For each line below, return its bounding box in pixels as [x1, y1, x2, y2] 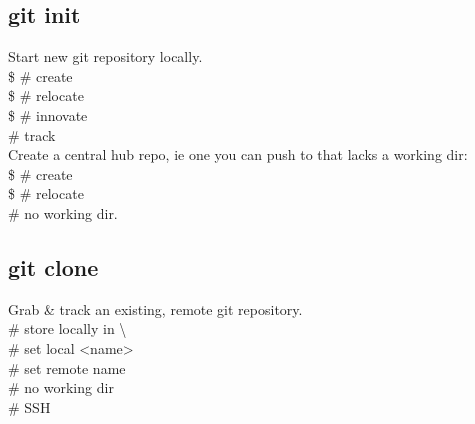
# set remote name [8, 357, 126, 378]
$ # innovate [8, 104, 88, 125]
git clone [8, 251, 99, 282]
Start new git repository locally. [8, 46, 203, 67]
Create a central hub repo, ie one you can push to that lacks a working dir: [8, 144, 468, 165]
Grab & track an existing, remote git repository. [8, 298, 303, 319]
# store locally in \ [8, 318, 127, 339]
